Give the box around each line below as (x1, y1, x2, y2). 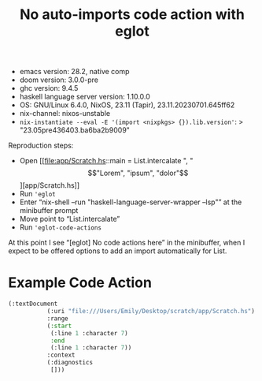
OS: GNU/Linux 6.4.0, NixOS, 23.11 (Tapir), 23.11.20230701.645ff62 (19, 100, 235, 110)
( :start (46, 322, 72, 330)
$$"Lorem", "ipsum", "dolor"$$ (87, 168, 189, 178)
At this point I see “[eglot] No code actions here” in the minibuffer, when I (8, 238, 245, 248)
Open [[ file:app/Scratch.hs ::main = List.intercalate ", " (19, 156, 194, 166)
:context (46, 351, 76, 360)
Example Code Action (8, 274, 152, 292)
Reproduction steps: (8, 140, 74, 151)
